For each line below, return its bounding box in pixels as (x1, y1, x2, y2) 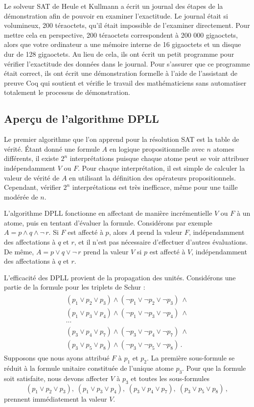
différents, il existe (4, 153, 59, 163)
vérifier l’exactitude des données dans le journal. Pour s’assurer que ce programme (4, 58, 250, 68)
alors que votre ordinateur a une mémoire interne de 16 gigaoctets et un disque (4, 39, 241, 49)
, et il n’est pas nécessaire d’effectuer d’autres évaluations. (74, 237, 248, 247)
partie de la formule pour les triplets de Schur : (4, 282, 145, 292)
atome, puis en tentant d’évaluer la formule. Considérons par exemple (4, 217, 212, 227)
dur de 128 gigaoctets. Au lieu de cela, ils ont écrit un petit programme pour (4, 48, 234, 59)
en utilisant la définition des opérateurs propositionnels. (69, 172, 236, 182)
